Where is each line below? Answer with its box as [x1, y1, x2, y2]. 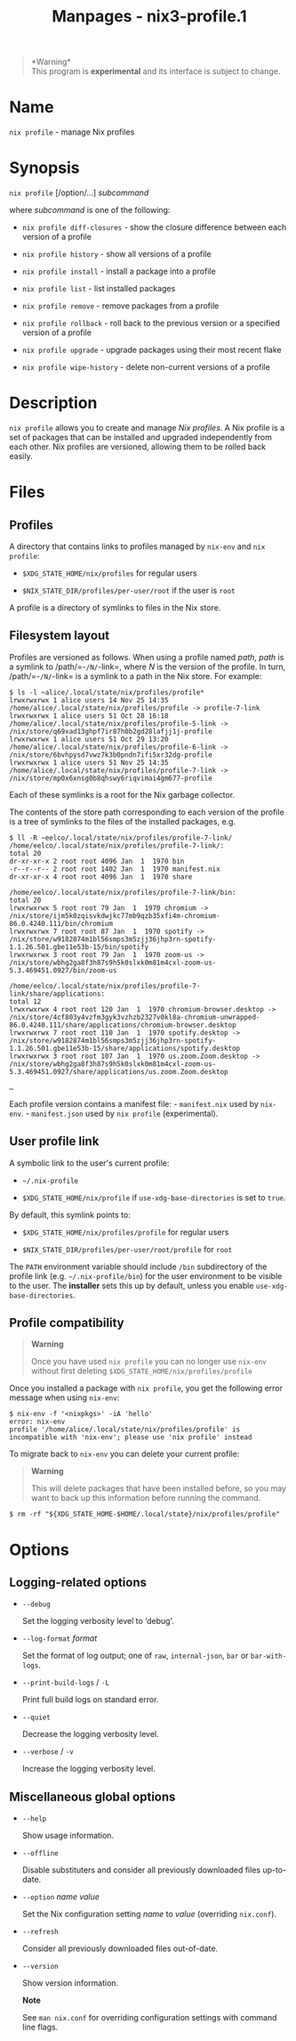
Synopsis [9, 158, 80, 178]
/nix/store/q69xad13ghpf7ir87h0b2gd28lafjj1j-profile [9, 726, 213, 736]
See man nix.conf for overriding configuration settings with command [21, 2012, 277, 2023]
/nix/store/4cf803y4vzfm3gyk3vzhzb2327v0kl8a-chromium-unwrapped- [9, 1012, 260, 1021]
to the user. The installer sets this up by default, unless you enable [9, 1280, 254, 1291]
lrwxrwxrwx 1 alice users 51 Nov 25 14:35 [9, 758, 169, 767]
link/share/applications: [9, 989, 105, 998]
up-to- [261, 1865, 287, 1875]
